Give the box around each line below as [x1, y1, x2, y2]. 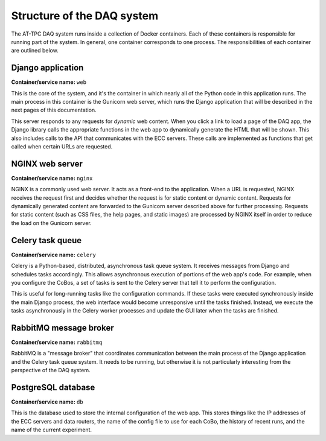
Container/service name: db [11, 398, 84, 405]
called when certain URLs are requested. [11, 142, 113, 150]
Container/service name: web [11, 78, 87, 86]
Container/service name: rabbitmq [11, 338, 103, 346]
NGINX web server [11, 159, 83, 169]
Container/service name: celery [11, 251, 96, 258]
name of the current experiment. [11, 426, 92, 434]
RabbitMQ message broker [11, 323, 114, 333]
